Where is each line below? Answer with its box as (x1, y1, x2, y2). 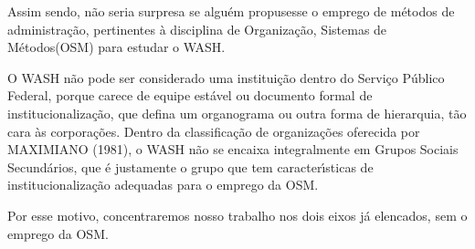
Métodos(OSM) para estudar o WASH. (7, 37, 226, 57)
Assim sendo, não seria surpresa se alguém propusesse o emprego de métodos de (7, 2, 455, 20)
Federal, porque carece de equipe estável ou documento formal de (7, 86, 373, 105)
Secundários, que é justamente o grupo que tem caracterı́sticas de (7, 157, 374, 176)
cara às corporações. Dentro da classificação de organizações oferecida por (7, 121, 420, 140)
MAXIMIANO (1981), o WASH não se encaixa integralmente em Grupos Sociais (7, 140, 459, 159)
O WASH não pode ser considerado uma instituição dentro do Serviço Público (7, 67, 445, 87)
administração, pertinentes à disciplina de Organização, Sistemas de (7, 19, 387, 38)
